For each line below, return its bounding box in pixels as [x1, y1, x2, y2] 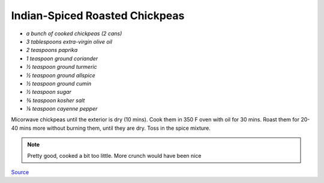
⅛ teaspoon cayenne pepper [26, 105, 98, 112]
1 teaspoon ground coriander [26, 54, 98, 62]
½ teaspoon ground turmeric [26, 63, 97, 71]
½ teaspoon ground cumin [26, 80, 92, 87]
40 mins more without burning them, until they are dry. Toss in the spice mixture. [11, 124, 211, 132]
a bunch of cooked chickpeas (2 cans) [26, 30, 122, 37]
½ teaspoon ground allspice [26, 72, 95, 79]
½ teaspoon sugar [26, 89, 71, 96]
